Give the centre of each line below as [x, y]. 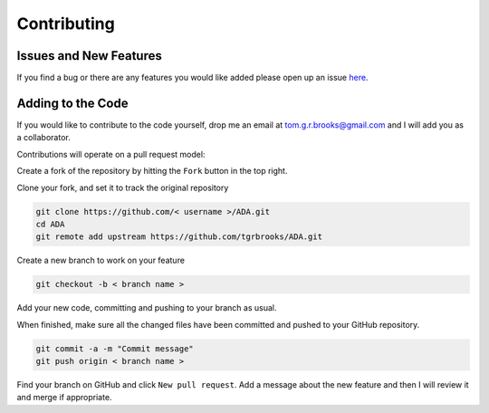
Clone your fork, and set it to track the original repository [123, 187]
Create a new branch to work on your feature [101, 260]
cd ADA [50, 224]
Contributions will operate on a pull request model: [111, 154]
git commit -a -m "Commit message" [115, 348]
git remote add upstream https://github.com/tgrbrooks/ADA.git [179, 237]
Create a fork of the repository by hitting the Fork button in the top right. [152, 171]
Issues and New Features [89, 56]
